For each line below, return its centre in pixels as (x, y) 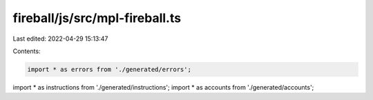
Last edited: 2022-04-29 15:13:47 (60, 39)
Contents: (27, 51)
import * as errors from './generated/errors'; (109, 69)
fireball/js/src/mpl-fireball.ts (97, 18)
